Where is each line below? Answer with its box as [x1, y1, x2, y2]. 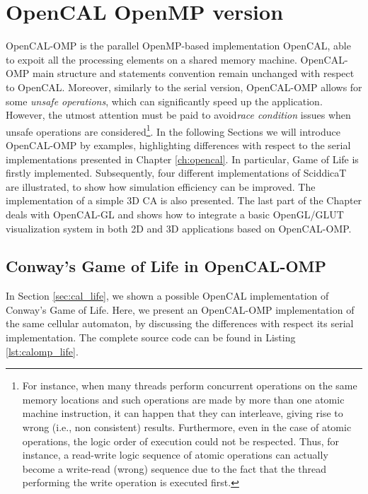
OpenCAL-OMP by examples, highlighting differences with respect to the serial [6, 137, 351, 152]
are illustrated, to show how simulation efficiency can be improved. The [6, 179, 316, 194]
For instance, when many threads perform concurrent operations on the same [22, 378, 357, 393]
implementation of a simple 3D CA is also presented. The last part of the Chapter [6, 193, 362, 208]
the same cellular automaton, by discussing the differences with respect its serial [6, 316, 354, 331]
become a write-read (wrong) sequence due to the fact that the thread [22, 461, 326, 476]
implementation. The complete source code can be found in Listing [6, 330, 296, 345]
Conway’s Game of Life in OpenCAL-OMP [6, 255, 327, 277]
